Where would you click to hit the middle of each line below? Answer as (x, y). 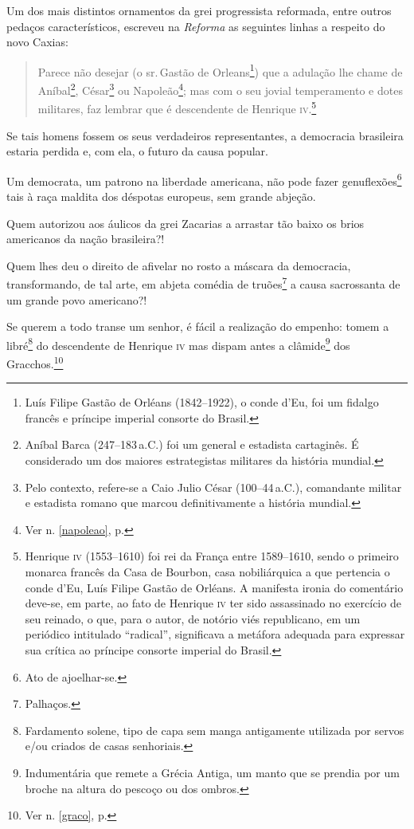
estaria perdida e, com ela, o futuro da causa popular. (137, 151)
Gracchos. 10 (35, 362)
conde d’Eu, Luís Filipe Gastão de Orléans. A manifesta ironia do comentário (214, 587)
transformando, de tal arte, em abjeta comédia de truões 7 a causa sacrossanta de (203, 283)
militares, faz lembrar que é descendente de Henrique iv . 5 (177, 107)
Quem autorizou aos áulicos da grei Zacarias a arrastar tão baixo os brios (186, 223)
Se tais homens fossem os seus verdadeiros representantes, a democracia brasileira (205, 135)
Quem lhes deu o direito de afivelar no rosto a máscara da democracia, (179, 265)
